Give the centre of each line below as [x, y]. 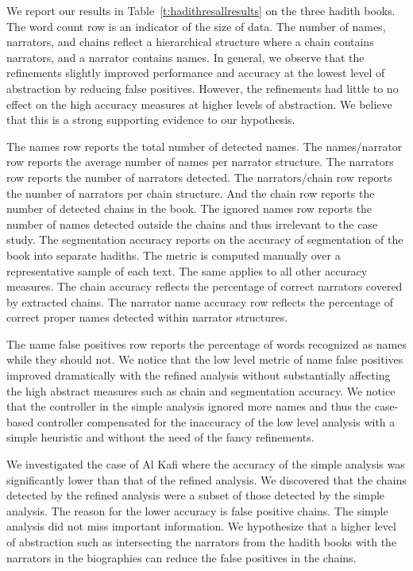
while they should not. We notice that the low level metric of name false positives [205, 359]
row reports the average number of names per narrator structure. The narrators [200, 162]
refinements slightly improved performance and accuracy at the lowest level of [196, 73]
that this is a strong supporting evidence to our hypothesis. [151, 120]
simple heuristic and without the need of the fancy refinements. [160, 437]
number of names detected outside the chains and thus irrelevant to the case [192, 224]
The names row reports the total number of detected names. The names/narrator [205, 146]
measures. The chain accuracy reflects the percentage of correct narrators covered [205, 286]
